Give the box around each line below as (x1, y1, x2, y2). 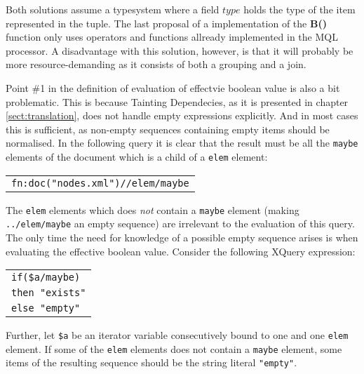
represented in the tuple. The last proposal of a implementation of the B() (6, 15, 327, 30)
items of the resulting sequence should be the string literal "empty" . (6, 355, 297, 370)
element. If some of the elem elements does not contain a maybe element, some (6, 341, 342, 356)
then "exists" (11, 287, 86, 299)
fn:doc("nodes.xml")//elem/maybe (11, 177, 189, 189)
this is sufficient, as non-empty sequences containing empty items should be (6, 121, 330, 136)
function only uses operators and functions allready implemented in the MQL (6, 29, 338, 44)
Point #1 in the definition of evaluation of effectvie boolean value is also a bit (6, 80, 340, 95)
